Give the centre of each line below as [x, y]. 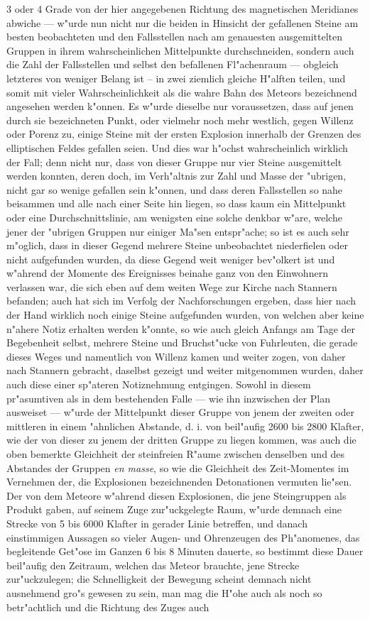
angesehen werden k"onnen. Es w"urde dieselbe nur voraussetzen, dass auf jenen [180, 106]
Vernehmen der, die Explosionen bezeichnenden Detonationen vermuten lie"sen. [179, 482]
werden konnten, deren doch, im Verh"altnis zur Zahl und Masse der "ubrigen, [176, 176]
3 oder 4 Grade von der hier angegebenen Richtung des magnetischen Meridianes [183, 9]
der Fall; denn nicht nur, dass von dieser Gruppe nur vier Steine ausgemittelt [174, 161]
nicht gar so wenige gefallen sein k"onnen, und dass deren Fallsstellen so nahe [175, 189]
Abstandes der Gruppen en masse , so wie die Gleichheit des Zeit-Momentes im [178, 467]
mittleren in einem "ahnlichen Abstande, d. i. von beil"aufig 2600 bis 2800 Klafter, [185, 426]
